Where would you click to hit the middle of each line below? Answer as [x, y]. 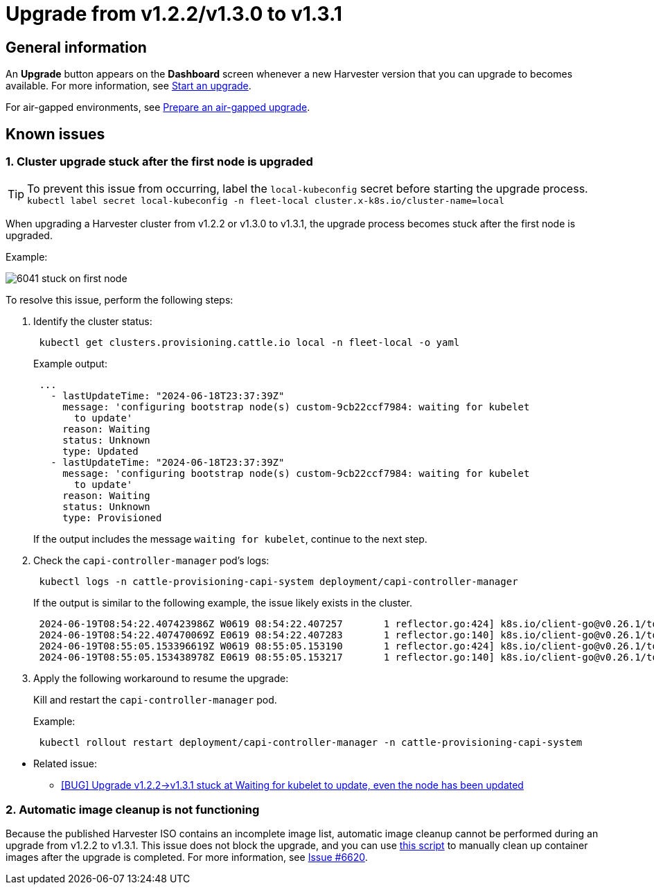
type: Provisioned [112, 518]
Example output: [70, 364]
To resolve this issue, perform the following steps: [120, 300]
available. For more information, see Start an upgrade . [129, 86]
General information [76, 47]
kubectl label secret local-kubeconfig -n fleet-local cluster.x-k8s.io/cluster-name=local [266, 201]
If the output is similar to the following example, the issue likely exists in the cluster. [223, 603]
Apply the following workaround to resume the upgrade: [161, 679]
